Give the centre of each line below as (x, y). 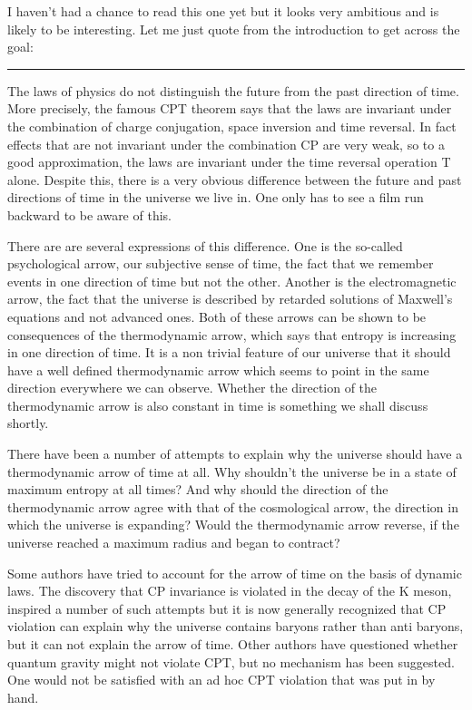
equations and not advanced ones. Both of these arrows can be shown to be (217, 316)
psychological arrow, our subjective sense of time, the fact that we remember (221, 263)
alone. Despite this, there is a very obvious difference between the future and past (235, 179)
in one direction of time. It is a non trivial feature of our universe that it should (229, 352)
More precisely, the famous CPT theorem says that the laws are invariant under (230, 108)
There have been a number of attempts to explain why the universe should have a (235, 454)
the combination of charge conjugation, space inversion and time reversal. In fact (232, 126)
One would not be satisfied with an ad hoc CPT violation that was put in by (221, 680)
